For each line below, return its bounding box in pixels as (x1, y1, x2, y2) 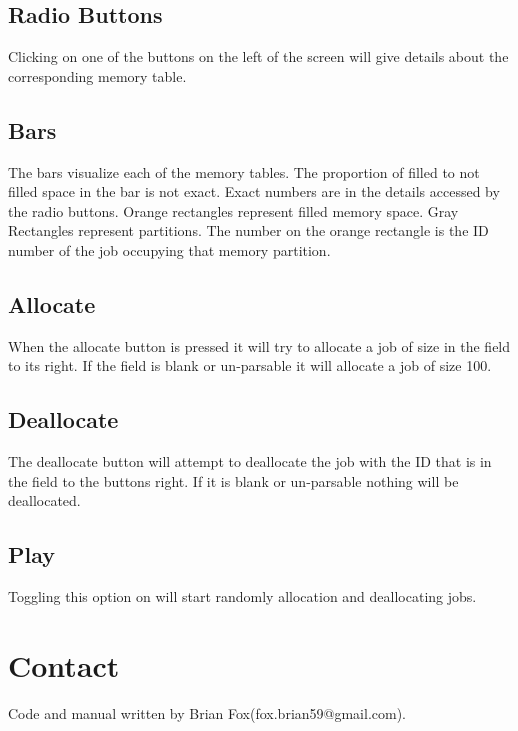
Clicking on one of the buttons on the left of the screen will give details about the (8, 46, 509, 67)
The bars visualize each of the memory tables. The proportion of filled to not (8, 161, 480, 182)
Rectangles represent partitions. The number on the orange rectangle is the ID (8, 220, 489, 241)
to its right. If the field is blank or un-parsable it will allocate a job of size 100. (8, 355, 492, 376)
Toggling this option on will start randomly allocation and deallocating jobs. (8, 586, 477, 607)
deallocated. (8, 490, 81, 511)
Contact (8, 644, 120, 685)
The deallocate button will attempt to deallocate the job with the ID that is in (8, 451, 492, 472)
